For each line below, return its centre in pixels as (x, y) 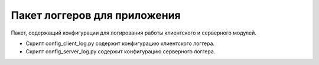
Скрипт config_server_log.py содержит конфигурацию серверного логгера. (121, 52)
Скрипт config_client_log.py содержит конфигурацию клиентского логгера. (120, 43)
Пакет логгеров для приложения (96, 15)
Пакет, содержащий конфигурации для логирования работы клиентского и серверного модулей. (134, 33)
